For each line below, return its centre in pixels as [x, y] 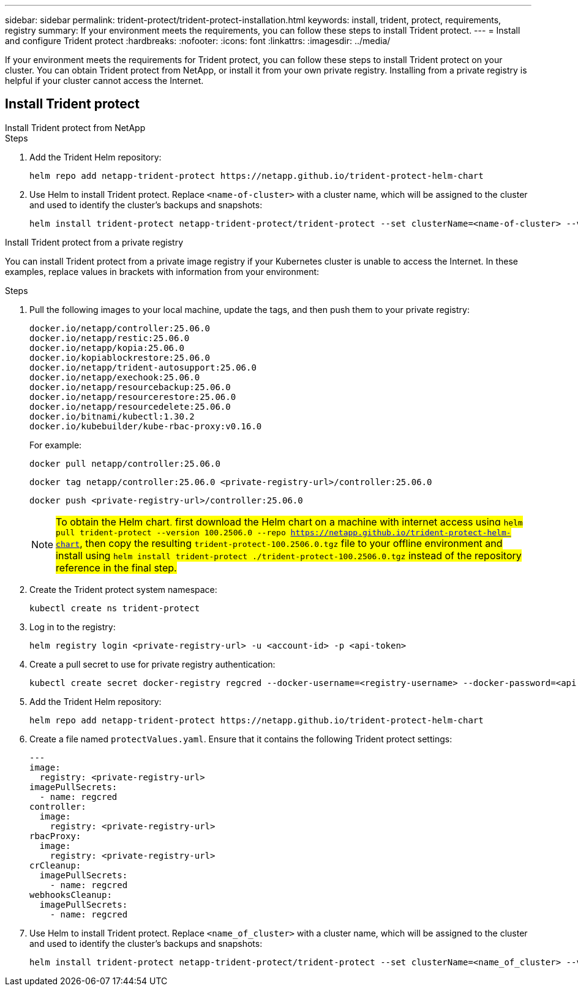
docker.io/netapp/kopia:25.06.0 [107, 348]
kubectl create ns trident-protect [115, 608]
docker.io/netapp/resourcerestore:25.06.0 [133, 397]
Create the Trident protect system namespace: [123, 589]
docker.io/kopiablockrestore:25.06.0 [120, 357]
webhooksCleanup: [71, 895]
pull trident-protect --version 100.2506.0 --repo [171, 532]
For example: [56, 445]
